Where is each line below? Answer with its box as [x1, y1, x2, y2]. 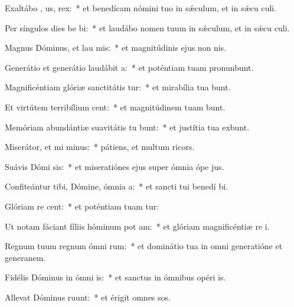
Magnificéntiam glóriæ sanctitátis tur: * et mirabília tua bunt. [5, 81, 231, 93]
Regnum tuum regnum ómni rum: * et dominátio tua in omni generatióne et [5, 240, 283, 252]
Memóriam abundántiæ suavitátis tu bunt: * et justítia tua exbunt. [5, 120, 250, 133]
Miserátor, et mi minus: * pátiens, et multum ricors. [5, 141, 195, 153]
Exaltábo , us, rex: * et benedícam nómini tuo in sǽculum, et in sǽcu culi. [5, 2, 277, 14]
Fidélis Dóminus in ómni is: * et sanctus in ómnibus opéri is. [5, 271, 226, 283]
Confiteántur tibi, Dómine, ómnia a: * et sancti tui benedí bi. [5, 180, 228, 192]
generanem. [5, 251, 46, 263]
